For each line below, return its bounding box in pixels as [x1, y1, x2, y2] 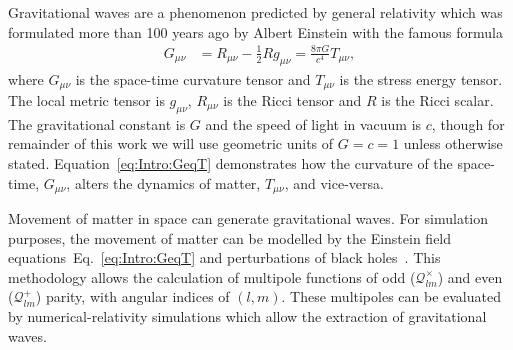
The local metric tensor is [8, 89, 165, 110]
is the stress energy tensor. [339, 68, 503, 89]
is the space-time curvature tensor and [75, 68, 311, 89]
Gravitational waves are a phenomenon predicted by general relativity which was [8, 2, 503, 22]
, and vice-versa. [284, 172, 384, 193]
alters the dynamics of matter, [74, 172, 261, 193]
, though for [431, 113, 505, 134]
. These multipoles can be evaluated [281, 286, 501, 307]
